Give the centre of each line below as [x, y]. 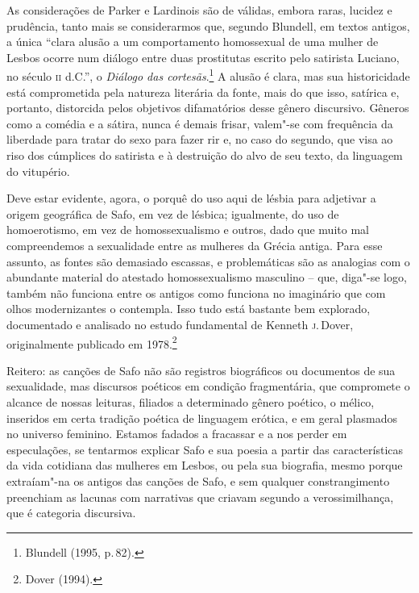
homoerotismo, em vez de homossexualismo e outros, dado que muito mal [188, 230]
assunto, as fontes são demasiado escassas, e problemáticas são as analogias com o [208, 261]
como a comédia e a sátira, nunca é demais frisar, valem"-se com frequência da [200, 123]
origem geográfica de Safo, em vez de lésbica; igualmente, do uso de [173, 213]
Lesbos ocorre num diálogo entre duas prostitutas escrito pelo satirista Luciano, [203, 57]
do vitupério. [38, 171]
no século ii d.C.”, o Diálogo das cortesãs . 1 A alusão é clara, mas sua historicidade [208, 75]
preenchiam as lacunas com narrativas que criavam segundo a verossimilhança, [200, 497]
